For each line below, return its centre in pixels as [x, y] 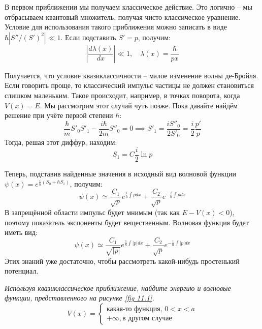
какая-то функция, [134, 309]
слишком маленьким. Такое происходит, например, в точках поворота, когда [122, 95]
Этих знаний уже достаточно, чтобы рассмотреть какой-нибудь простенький [122, 261]
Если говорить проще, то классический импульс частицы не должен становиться [129, 85]
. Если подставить [88, 37]
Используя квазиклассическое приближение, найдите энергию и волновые [118, 288]
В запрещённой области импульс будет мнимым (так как [92, 212]
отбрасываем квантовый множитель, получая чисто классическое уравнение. [123, 17]
